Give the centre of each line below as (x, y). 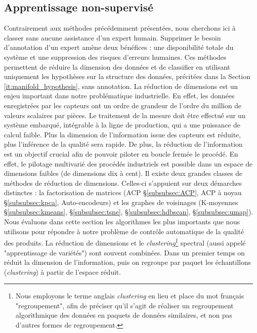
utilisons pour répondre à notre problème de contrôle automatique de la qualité (124, 231)
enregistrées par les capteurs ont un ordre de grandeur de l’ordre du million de (123, 105)
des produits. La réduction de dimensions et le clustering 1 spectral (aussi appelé (125, 242)
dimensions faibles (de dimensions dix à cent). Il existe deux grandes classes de (123, 173)
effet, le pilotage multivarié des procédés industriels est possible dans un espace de (128, 163)
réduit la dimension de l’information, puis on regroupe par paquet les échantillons (128, 262)
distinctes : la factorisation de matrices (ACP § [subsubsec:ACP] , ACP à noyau (123, 192)
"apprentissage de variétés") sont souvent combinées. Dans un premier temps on (125, 252)
